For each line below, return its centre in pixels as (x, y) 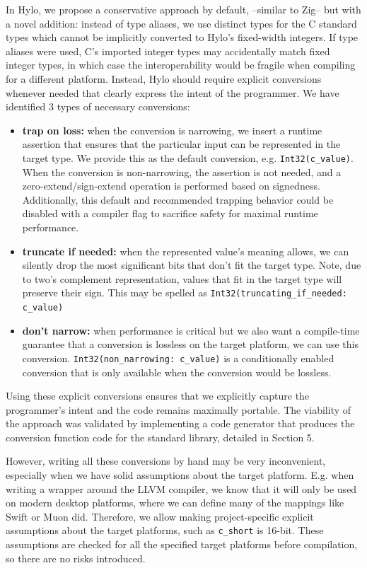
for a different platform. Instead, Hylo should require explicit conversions (164, 78)
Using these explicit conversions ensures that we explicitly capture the (158, 396)
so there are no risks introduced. (76, 558)
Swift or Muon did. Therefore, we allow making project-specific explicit (160, 516)
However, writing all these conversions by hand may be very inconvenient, (166, 461)
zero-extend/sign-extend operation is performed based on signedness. (171, 186)
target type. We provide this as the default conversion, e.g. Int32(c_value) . (188, 157)
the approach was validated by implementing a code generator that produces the (180, 423)
